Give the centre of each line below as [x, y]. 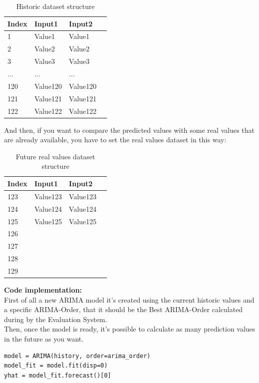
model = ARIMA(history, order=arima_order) [77, 356]
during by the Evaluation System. [56, 319]
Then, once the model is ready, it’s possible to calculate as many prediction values [130, 329]
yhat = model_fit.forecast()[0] [58, 375]
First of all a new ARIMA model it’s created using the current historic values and [129, 299]
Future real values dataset [55, 156]
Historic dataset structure [55, 6]
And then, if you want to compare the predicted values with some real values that [129, 130]
